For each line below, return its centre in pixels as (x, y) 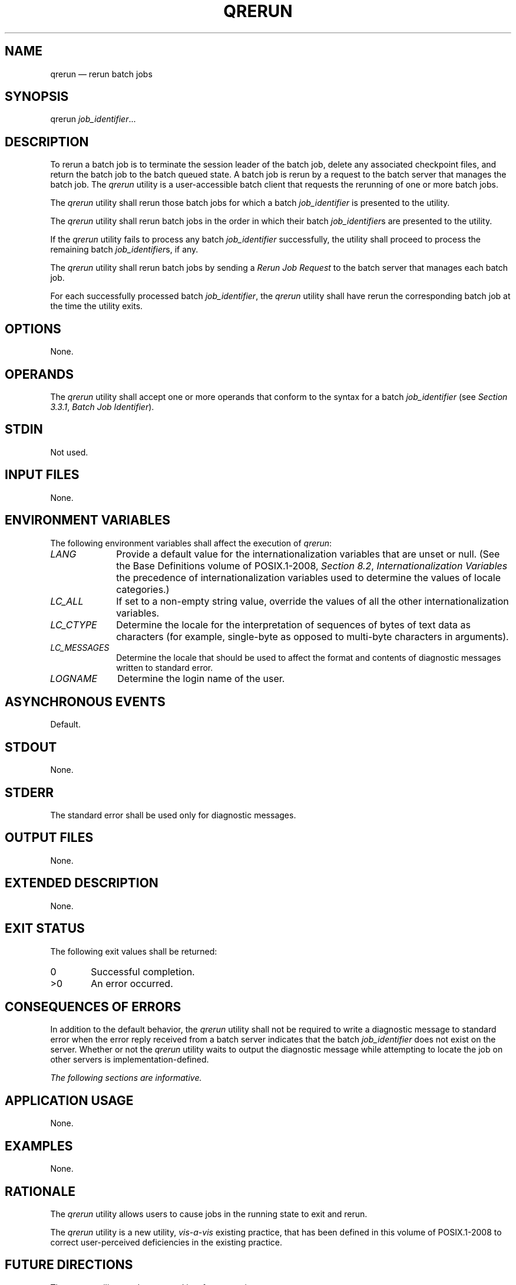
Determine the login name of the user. (201, 678)
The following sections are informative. (126, 1078)
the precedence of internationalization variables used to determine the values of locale (308, 577)
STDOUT (31, 747)
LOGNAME (74, 678)
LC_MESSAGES (80, 647)
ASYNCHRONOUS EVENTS (85, 701)
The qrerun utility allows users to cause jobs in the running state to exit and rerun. (209, 1214)
